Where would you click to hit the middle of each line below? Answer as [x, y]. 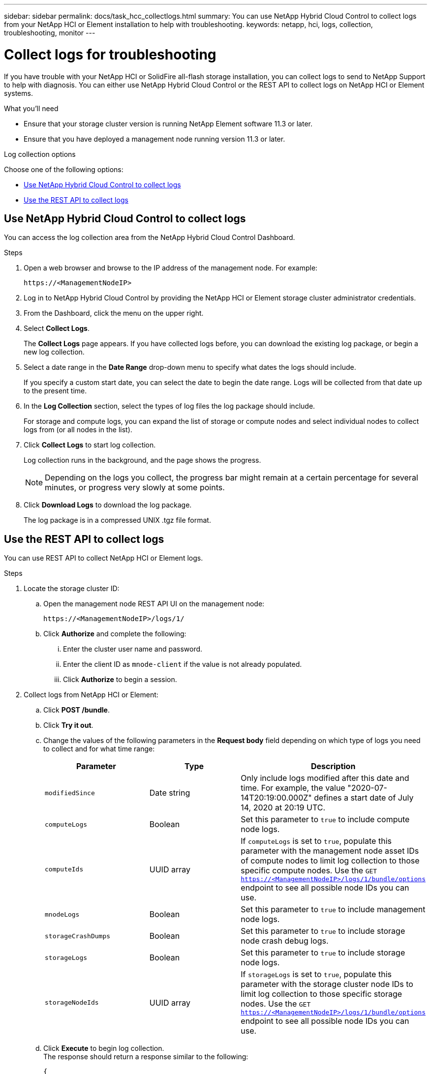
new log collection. [54, 352]
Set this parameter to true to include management [333, 910]
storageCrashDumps [78, 936]
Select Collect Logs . [57, 328]
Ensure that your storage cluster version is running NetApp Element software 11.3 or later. [168, 123]
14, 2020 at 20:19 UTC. [283, 808]
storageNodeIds [72, 1003]
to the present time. [55, 391]
